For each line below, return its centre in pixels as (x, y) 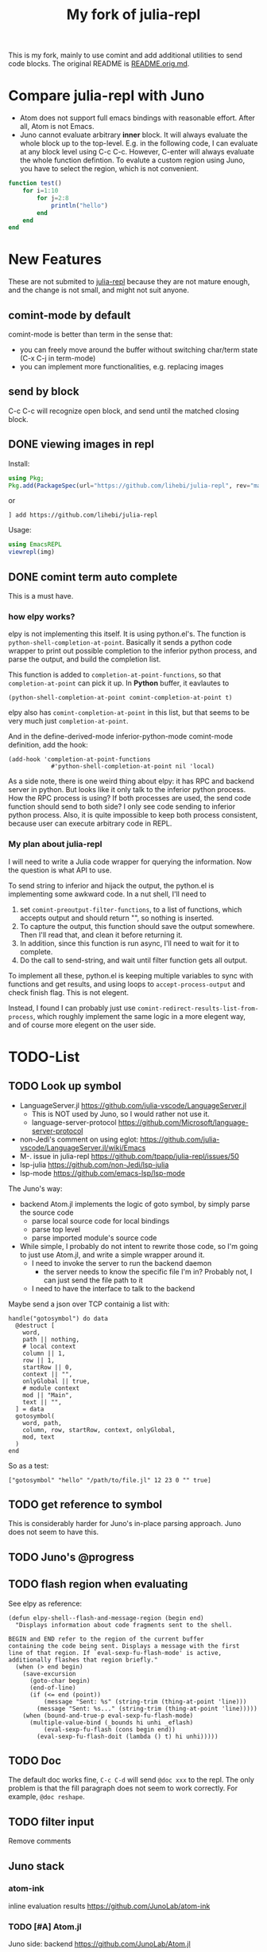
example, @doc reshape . (46, 1797)
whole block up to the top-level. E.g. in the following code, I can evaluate (139, 143)
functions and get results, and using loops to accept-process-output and (127, 984)
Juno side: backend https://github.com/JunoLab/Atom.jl (99, 1944)
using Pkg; (26, 478)
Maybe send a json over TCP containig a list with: (89, 1304)
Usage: (20, 530)
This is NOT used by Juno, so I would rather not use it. (121, 1114)
